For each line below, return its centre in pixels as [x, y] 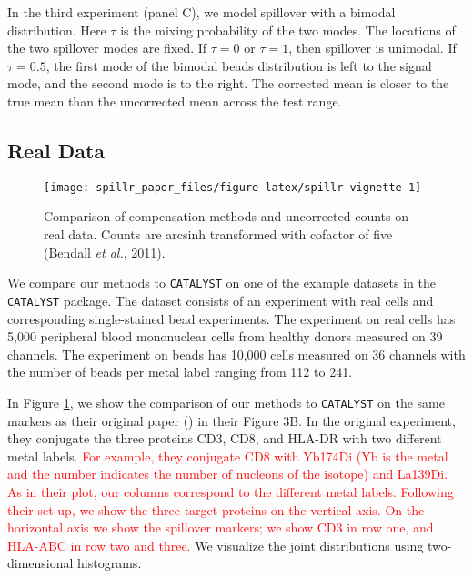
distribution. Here [57, 30]
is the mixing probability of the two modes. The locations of [288, 30]
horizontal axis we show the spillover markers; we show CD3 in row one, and [221, 527]
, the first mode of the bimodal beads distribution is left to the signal [239, 65]
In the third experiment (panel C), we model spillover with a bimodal [201, 12]
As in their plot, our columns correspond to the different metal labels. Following [231, 491]
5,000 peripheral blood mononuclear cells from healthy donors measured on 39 [225, 336]
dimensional [40, 563]
